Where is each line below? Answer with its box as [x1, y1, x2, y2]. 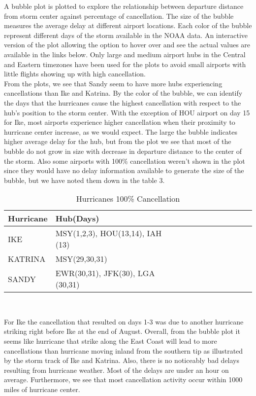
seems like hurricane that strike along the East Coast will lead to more [4, 336, 217, 346]
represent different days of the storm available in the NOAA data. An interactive [4, 30, 248, 40]
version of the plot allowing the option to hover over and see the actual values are [4, 39, 251, 50]
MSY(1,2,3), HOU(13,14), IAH [55, 227, 162, 239]
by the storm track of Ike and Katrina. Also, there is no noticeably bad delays [4, 355, 240, 365]
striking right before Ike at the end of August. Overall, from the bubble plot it [4, 326, 240, 336]
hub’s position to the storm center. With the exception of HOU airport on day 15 [4, 107, 250, 117]
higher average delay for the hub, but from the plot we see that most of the [4, 136, 231, 146]
